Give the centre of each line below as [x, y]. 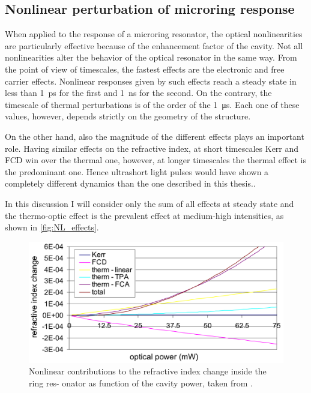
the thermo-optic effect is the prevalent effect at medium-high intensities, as [144, 215]
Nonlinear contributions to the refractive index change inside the [148, 371]
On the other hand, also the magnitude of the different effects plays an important [155, 136]
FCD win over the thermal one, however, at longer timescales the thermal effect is [156, 160]
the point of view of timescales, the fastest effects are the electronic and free [145, 69]
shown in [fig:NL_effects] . [52, 227]
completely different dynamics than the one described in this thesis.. [130, 183]
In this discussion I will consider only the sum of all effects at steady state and [149, 203]
